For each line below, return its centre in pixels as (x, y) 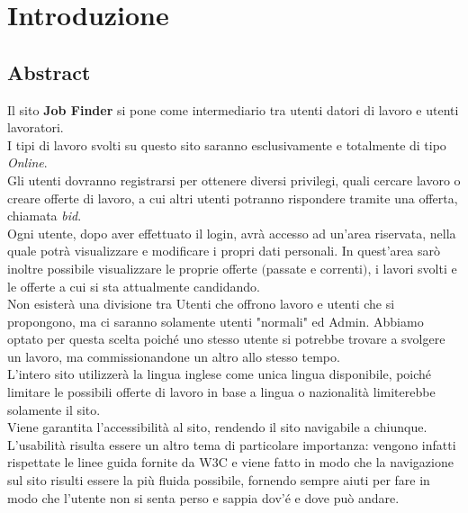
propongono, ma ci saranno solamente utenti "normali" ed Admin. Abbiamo (216, 321)
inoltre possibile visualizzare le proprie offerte (132, 268)
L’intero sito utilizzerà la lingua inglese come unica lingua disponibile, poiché (220, 374)
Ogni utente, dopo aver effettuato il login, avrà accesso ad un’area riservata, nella (232, 233)
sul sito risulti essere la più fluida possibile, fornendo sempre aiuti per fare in (219, 480)
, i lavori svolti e (412, 268)
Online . (27, 162)
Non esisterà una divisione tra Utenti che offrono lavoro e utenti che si (201, 304)
